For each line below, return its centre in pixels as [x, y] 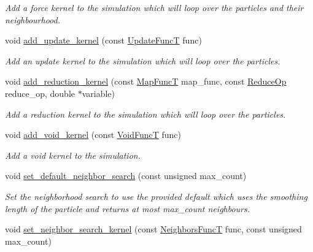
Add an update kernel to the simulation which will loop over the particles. [143, 60]
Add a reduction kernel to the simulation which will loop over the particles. [145, 114]
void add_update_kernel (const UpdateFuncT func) [103, 40]
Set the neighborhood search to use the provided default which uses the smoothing [156, 196]
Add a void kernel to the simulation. [73, 155]
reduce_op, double [40, 93]
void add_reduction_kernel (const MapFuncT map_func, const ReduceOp [146, 81]
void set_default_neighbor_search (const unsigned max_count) [126, 176]
